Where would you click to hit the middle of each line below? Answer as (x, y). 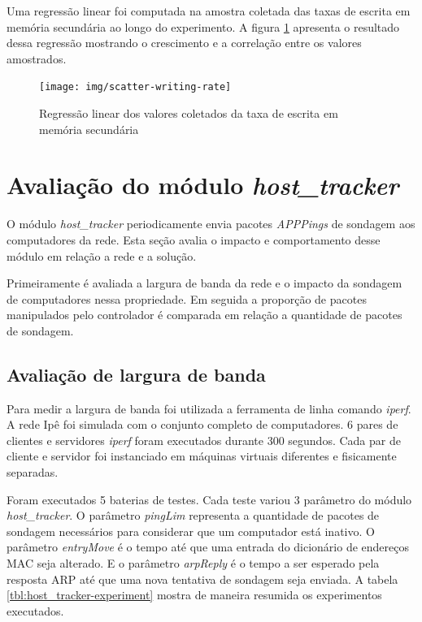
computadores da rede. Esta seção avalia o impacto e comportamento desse (194, 239)
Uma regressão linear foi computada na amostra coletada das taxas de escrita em (209, 11)
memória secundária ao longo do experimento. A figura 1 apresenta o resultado (203, 26)
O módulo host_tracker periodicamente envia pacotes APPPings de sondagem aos (211, 224)
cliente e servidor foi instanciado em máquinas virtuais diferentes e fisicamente (202, 456)
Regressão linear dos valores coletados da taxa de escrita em (189, 113)
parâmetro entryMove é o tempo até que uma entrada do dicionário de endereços (208, 547)
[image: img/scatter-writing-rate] (135, 87)
